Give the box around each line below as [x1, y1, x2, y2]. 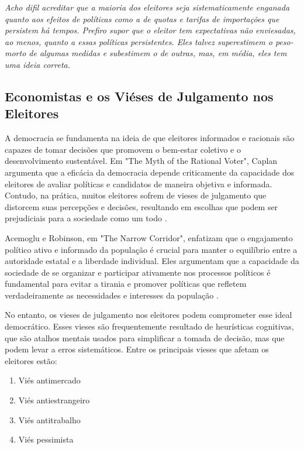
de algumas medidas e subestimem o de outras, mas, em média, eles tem [29, 47, 287, 59]
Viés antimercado [18, 374, 81, 386]
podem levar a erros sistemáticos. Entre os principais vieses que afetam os [5, 343, 269, 355]
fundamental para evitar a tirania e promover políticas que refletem [5, 277, 247, 290]
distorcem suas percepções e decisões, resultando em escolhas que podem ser [5, 200, 278, 212]
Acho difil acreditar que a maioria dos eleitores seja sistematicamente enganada [5, 1, 290, 13]
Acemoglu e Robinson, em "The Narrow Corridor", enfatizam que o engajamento [5, 231, 293, 244]
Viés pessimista [18, 433, 74, 445]
